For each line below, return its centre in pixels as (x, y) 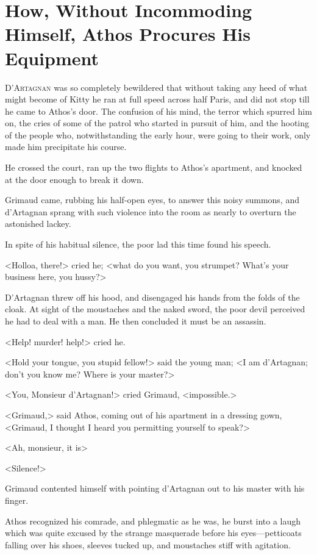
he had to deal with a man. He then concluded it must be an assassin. (136, 321)
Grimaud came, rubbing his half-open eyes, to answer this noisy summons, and (152, 200)
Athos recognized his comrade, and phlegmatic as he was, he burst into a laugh (153, 521)
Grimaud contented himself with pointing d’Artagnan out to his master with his (155, 488)
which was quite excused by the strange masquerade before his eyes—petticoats (153, 533)
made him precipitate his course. (66, 147)
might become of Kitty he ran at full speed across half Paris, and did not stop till (157, 99)
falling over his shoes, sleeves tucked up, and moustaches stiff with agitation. (148, 544)
